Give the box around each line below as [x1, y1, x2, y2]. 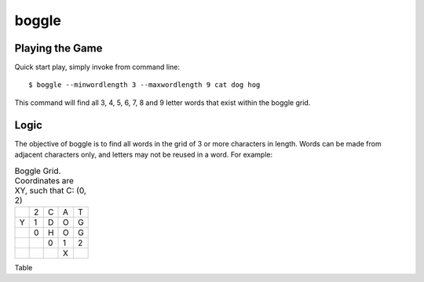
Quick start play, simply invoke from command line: [14, 63, 181, 72]
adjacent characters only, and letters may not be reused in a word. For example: [14, 150, 273, 160]
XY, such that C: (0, [14, 185, 86, 196]
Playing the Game [14, 42, 103, 55]
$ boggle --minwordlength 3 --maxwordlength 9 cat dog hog [28, 81, 261, 89]
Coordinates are [14, 175, 75, 186]
